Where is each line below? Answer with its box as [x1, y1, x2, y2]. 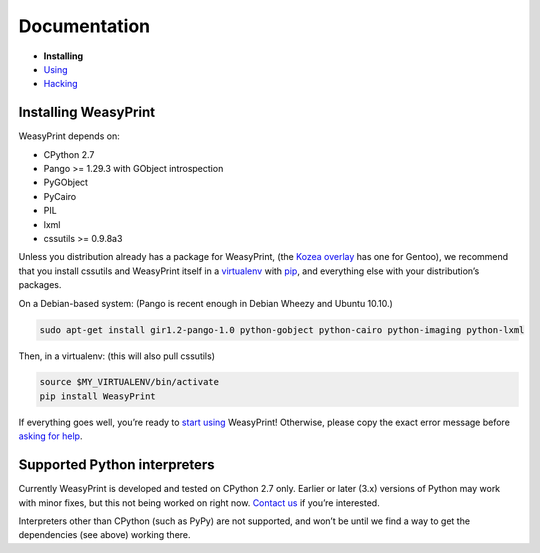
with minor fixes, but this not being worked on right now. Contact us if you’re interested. [18, 496, 380, 509]
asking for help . [18, 430, 83, 442]
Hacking [43, 78, 79, 90]
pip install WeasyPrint [39, 390, 157, 402]
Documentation [18, 15, 151, 37]
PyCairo [43, 190, 77, 202]
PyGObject [43, 176, 89, 189]
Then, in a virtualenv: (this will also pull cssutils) [18, 350, 215, 362]
